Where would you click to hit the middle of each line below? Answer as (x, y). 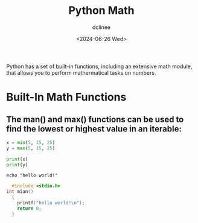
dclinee (101, 27)
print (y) (17, 165)
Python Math (101, 11)
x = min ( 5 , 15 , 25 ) (31, 142)
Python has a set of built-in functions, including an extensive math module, (99, 66)
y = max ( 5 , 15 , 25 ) (31, 148)
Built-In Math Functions (66, 97)
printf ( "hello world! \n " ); (51, 203)
